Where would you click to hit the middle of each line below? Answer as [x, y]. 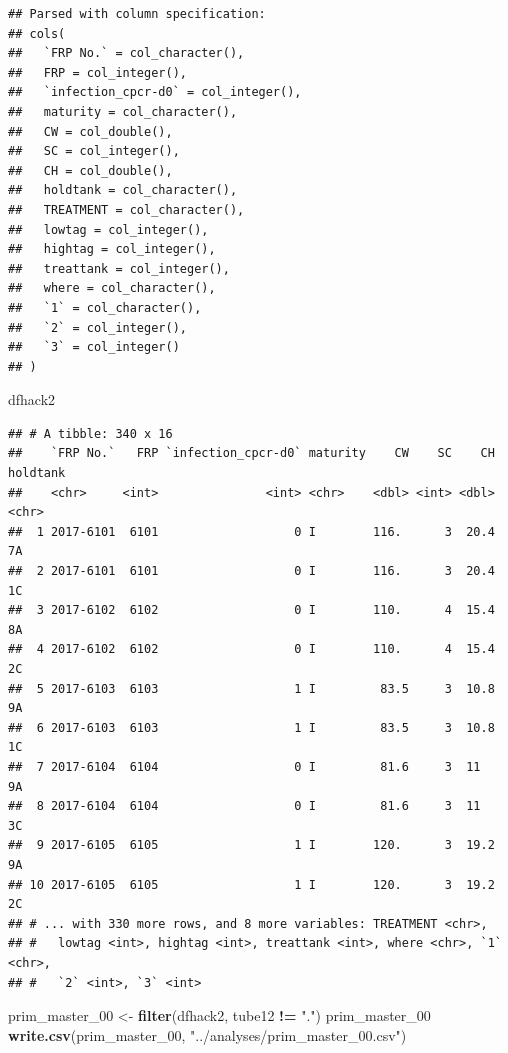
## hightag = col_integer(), [112, 249]
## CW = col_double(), [90, 131]
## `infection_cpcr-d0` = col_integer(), [155, 92]
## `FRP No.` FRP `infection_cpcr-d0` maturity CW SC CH [251, 453]
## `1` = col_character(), [105, 307]
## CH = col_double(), [90, 170]
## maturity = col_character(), [123, 111]
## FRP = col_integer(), [97, 72]
